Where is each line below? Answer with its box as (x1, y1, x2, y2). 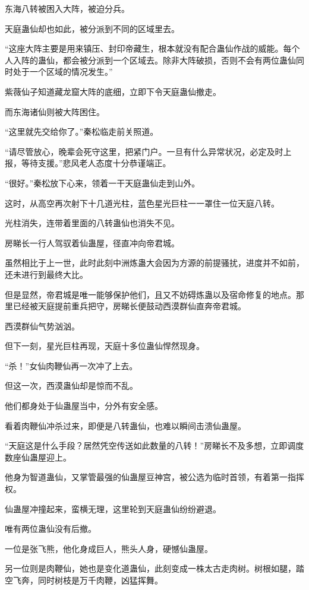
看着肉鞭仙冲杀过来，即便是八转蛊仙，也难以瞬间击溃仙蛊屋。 (5, 419, 246, 432)
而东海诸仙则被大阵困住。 (5, 105, 105, 118)
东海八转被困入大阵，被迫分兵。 (5, 2, 130, 14)
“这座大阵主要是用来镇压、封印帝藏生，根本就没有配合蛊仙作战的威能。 (5, 42, 283, 55)
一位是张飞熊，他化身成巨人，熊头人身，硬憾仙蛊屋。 (5, 542, 213, 554)
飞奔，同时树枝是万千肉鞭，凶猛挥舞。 (12, 574, 163, 586)
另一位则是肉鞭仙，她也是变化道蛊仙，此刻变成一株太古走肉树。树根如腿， (5, 562, 296, 575)
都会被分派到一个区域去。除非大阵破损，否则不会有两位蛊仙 (62, 53, 296, 66)
